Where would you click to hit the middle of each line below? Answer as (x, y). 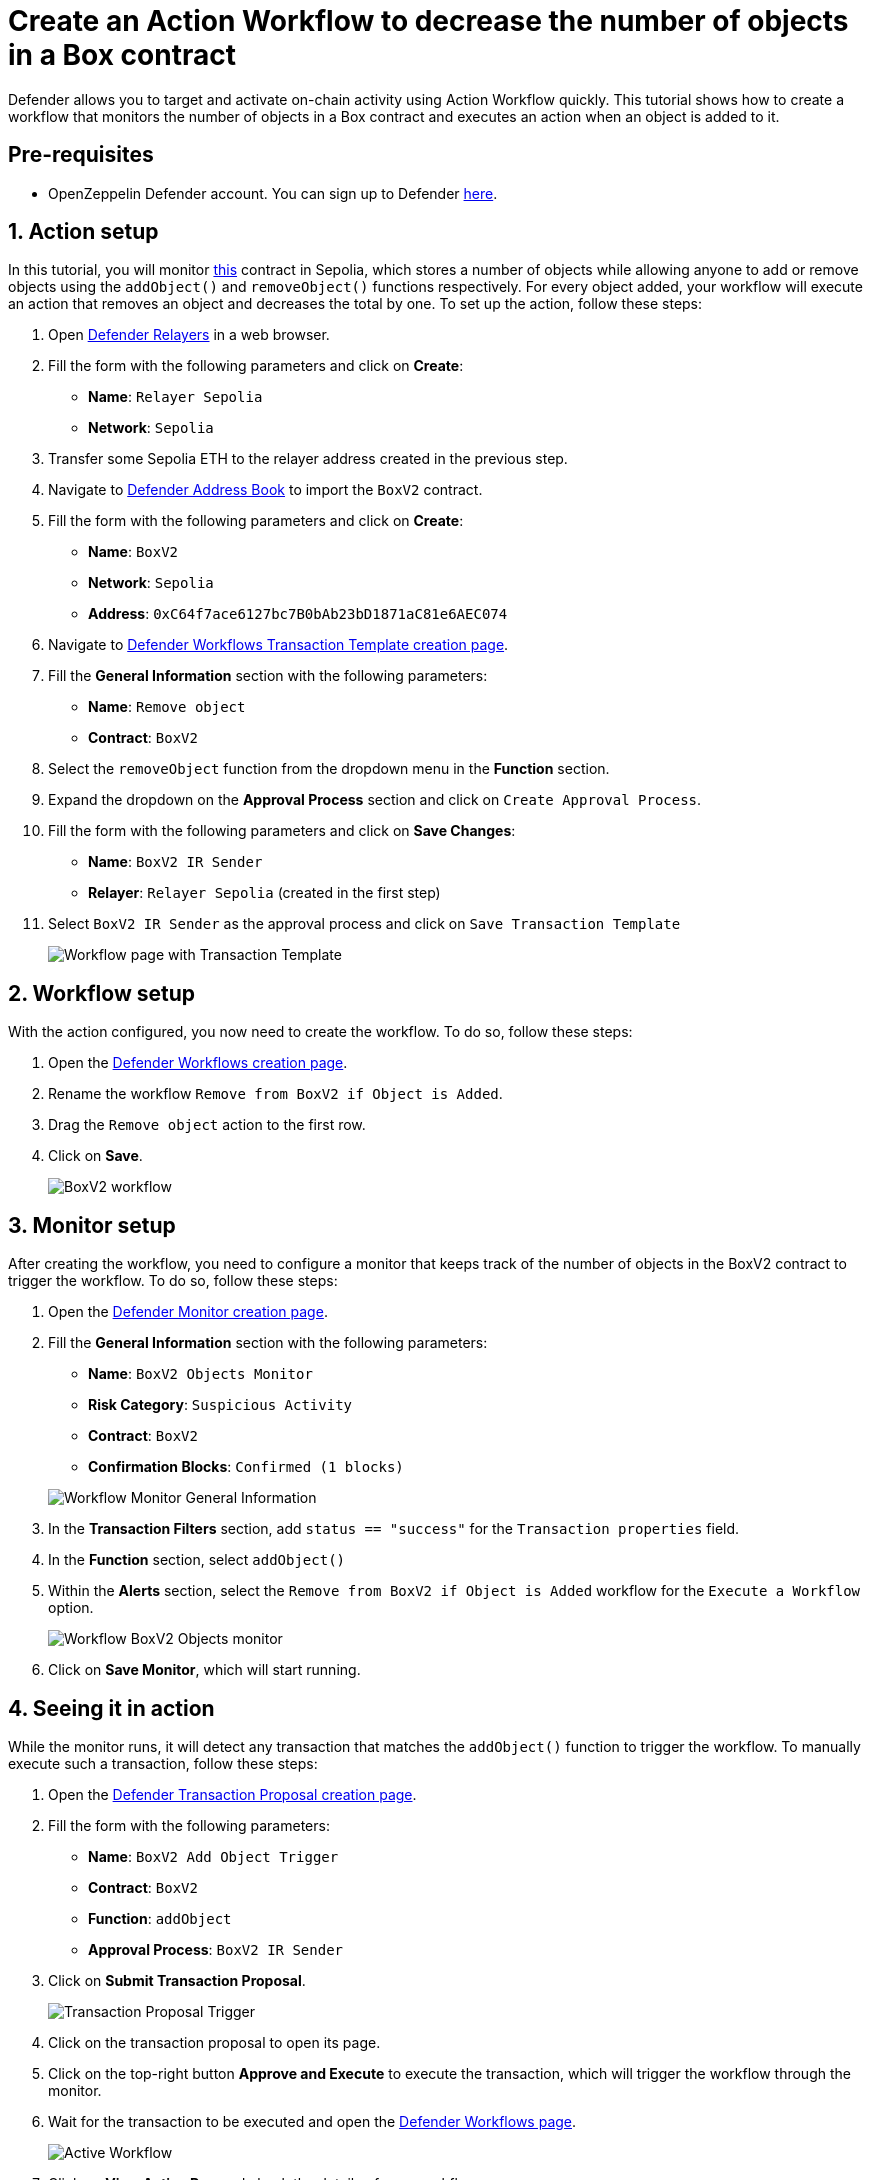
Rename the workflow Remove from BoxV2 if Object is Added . (275, 1094)
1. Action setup (83, 232)
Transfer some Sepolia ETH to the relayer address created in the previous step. (308, 459)
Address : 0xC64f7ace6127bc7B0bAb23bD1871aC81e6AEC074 (298, 614)
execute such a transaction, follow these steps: (163, 1763)
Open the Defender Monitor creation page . (188, 1312)
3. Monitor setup (92, 1225)
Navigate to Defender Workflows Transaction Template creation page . (278, 645)
